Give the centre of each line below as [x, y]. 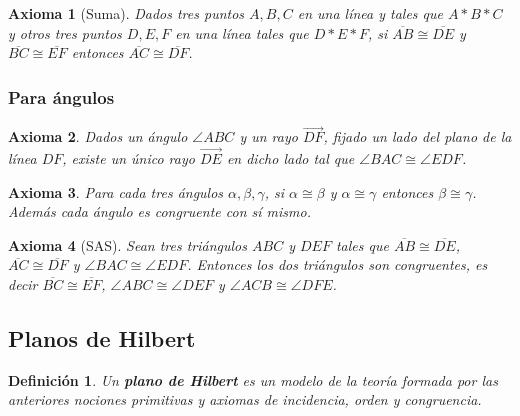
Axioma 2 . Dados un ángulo [98, 136]
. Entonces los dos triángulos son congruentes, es [337, 264]
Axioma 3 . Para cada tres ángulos [116, 191]
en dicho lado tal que [290, 158]
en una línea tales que [242, 32]
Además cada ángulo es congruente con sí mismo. [159, 211]
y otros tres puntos [65, 32]
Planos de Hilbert [102, 337]
